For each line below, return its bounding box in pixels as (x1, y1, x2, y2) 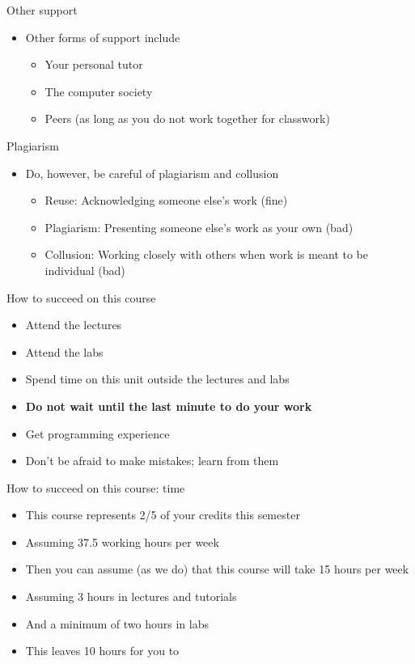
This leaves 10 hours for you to (25, 642, 180, 659)
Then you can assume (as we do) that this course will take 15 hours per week (25, 560, 409, 577)
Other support (6, 2, 78, 18)
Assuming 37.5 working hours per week (25, 533, 219, 550)
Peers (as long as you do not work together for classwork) (44, 110, 330, 127)
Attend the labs (25, 343, 104, 360)
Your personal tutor (44, 56, 143, 73)
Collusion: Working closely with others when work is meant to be (44, 246, 369, 263)
